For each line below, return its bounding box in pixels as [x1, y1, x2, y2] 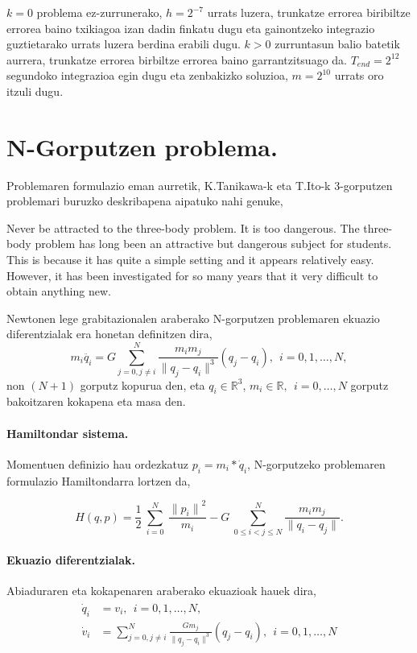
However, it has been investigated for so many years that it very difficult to [6, 267, 378, 283]
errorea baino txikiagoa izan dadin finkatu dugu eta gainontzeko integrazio [6, 19, 375, 36]
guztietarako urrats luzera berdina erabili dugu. [6, 35, 241, 52]
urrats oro [334, 67, 384, 84]
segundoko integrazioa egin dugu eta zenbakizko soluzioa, [6, 67, 288, 84]
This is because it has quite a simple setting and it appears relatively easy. [6, 251, 374, 268]
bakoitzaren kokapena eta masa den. [6, 393, 186, 410]
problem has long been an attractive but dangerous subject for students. [35, 235, 392, 252]
